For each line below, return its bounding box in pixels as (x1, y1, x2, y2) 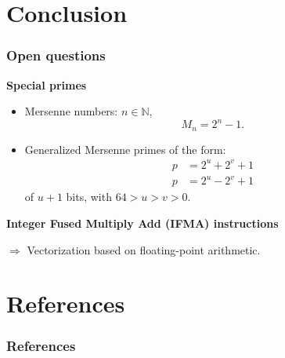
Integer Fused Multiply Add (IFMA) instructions (6, 214, 279, 231)
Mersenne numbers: (24, 103, 118, 119)
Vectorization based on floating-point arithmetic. (27, 241, 261, 258)
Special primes (6, 76, 87, 93)
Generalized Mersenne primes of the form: (24, 141, 226, 157)
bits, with (66, 188, 112, 205)
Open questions (6, 46, 106, 65)
